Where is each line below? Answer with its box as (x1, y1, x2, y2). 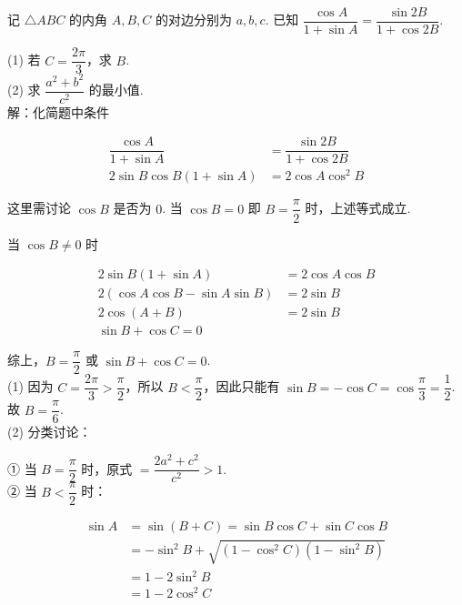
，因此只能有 (203, 377, 280, 396)
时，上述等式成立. (305, 198, 411, 217)
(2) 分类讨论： (7, 422, 92, 441)
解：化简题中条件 (7, 102, 109, 121)
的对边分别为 (156, 10, 233, 29)
